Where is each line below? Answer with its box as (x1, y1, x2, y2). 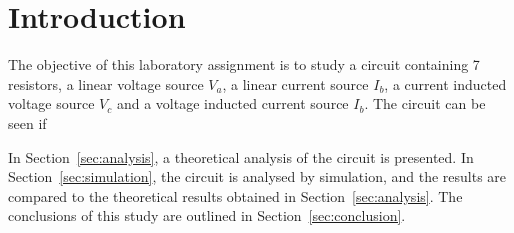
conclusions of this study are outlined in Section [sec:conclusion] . (8, 205, 406, 226)
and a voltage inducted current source (116, 93, 349, 114)
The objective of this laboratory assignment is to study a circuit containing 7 (8, 54, 480, 75)
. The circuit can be (364, 93, 486, 114)
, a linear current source (222, 73, 369, 94)
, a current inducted (384, 73, 507, 94)
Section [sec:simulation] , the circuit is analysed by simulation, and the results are (8, 166, 507, 187)
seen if (8, 112, 47, 133)
